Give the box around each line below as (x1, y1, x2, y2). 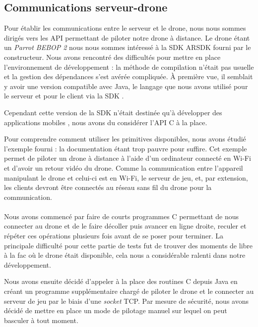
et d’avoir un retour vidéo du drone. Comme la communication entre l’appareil (4, 162, 243, 173)
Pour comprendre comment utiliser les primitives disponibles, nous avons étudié (4, 134, 246, 144)
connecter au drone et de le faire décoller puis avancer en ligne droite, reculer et (4, 221, 247, 231)
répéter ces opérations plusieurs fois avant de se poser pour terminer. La (4, 231, 224, 241)
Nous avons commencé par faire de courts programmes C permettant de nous (4, 211, 239, 221)
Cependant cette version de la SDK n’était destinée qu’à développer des (4, 107, 222, 117)
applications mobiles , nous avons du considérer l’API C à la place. (4, 117, 207, 127)
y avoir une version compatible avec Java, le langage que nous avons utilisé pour (4, 81, 248, 91)
